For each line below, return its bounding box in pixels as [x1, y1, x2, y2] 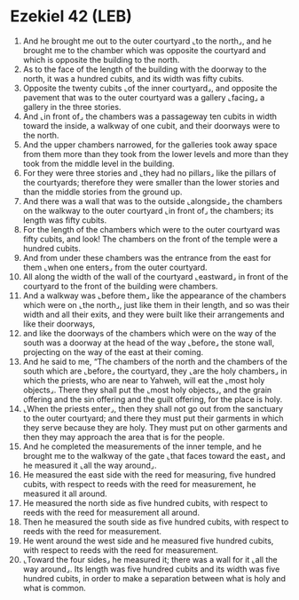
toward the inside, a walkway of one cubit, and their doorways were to [22, 120, 280, 130]
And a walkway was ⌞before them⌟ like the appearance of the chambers [22, 290, 287, 301]
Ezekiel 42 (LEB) [10, 6, 132, 27]
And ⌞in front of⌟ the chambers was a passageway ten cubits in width [22, 111, 278, 122]
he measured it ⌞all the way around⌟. [22, 460, 157, 470]
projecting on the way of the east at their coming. [22, 346, 204, 357]
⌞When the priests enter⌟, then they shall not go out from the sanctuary [22, 403, 283, 414]
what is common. [22, 582, 87, 593]
